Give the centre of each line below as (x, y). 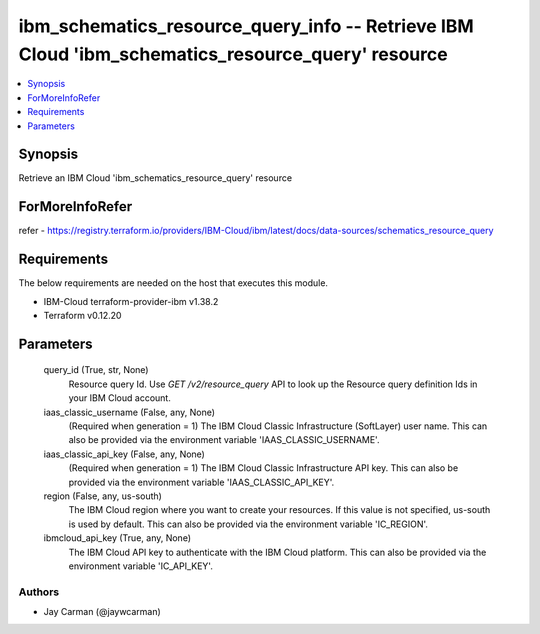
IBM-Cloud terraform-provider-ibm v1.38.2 (131, 301)
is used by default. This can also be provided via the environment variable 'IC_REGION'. (248, 524)
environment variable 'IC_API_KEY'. (141, 566)
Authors (39, 592)
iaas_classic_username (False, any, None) (129, 412)
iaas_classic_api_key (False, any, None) (124, 454)
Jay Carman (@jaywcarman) (102, 612)
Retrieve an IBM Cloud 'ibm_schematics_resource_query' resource (155, 178)
